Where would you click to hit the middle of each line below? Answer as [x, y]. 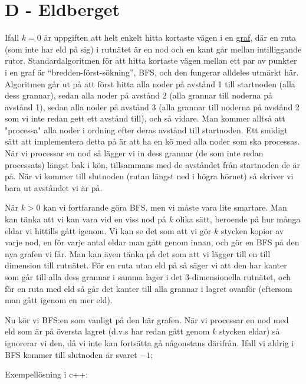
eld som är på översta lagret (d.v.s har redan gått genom [107, 331]
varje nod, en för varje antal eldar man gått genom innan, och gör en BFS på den [152, 242]
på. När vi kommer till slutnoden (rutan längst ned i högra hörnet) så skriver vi [149, 176]
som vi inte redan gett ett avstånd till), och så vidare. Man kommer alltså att [145, 118]
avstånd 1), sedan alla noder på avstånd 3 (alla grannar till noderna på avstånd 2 [152, 106]
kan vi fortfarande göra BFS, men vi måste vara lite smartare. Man [165, 207]
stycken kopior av [252, 230]
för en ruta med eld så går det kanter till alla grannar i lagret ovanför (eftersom [149, 288]
